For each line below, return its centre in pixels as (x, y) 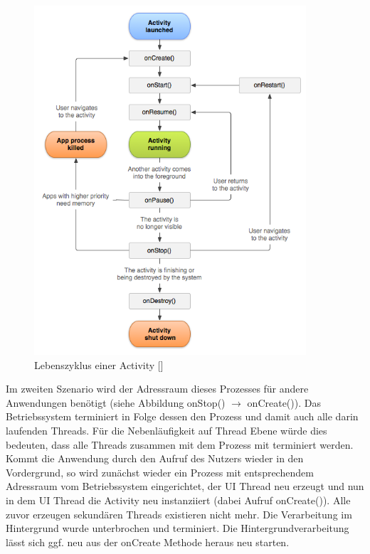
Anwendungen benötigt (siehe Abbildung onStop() (116, 402)
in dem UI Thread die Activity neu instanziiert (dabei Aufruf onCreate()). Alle (178, 500)
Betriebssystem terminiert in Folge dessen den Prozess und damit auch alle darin (182, 416)
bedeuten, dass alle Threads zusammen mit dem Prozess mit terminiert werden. (180, 444)
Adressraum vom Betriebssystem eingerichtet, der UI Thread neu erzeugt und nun (185, 486)
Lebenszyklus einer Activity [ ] (99, 364)
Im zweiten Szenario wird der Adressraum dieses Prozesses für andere (157, 389)
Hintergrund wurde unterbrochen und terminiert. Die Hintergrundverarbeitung (178, 528)
